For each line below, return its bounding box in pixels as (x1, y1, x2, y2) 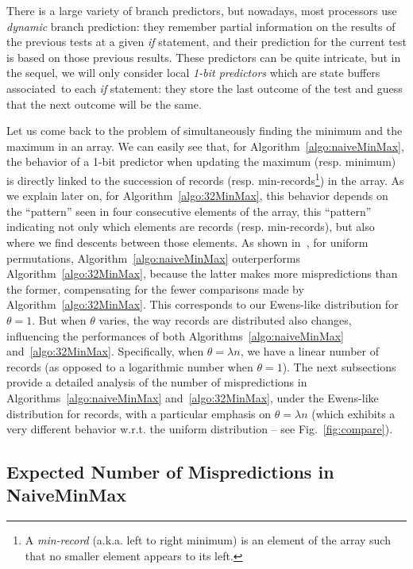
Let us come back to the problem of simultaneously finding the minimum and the (6, 122, 403, 139)
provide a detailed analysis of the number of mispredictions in (6, 374, 307, 390)
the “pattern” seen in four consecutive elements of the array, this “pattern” (6, 202, 372, 219)
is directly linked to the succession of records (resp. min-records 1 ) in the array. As (6, 169, 404, 188)
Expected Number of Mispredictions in (6, 459, 334, 484)
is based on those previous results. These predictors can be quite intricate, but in (6, 48, 401, 65)
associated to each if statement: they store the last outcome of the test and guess (6, 79, 403, 96)
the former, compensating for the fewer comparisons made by (6, 280, 304, 297)
